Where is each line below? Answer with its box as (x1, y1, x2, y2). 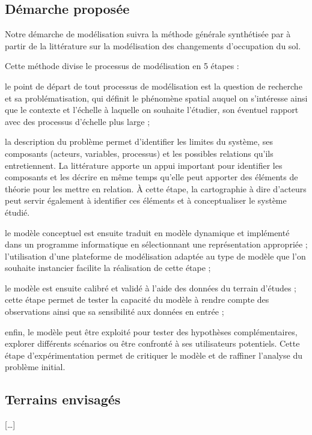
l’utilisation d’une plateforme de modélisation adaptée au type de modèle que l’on (5, 249, 306, 262)
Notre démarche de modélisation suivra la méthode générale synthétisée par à (5, 28, 291, 40)
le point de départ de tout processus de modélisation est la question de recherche (5, 79, 302, 92)
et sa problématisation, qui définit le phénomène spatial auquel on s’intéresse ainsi (5, 91, 308, 104)
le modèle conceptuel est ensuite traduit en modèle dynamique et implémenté (5, 226, 290, 239)
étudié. (5, 205, 30, 218)
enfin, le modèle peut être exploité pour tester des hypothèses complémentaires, (5, 325, 298, 338)
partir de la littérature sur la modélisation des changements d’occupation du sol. (5, 39, 301, 52)
